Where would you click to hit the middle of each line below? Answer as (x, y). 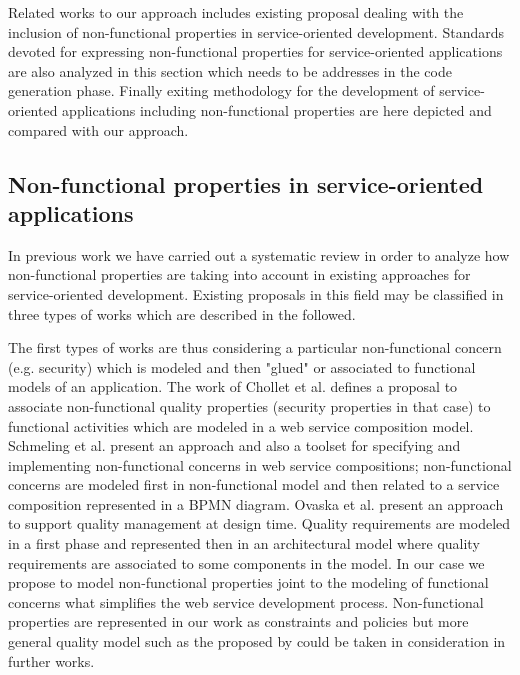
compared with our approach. (98, 129)
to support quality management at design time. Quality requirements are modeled (259, 523)
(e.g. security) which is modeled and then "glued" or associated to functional (242, 366)
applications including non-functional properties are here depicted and (277, 109)
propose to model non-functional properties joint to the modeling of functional (248, 582)
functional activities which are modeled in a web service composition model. (241, 425)
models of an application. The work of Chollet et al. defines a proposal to (233, 386)
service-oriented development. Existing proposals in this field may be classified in (256, 293)
